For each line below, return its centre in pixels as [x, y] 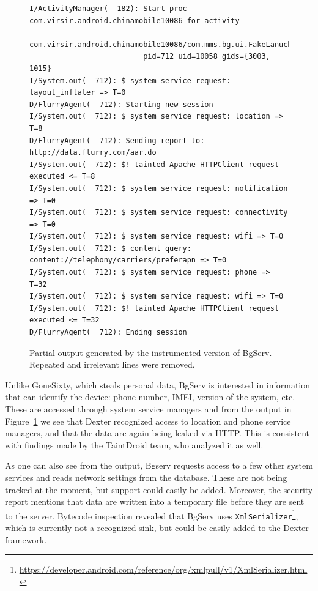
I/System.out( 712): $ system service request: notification [159, 188]
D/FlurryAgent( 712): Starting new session [121, 104]
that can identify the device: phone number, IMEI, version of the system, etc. [150, 397]
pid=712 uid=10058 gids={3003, [207, 57]
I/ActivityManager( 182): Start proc [108, 9]
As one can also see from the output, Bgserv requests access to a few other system [159, 465]
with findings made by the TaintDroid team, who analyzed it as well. [134, 444]
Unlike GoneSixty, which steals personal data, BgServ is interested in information [158, 385]
